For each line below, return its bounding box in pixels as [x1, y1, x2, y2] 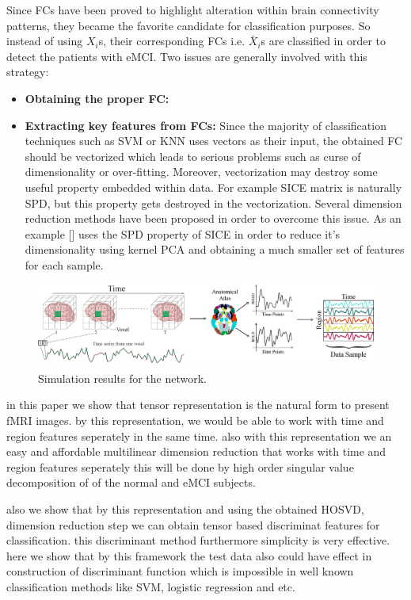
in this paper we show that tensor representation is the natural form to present [6, 396, 390, 413]
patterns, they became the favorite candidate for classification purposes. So [6, 17, 371, 33]
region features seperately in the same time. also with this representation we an [6, 427, 392, 444]
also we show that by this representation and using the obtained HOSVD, [6, 501, 364, 517]
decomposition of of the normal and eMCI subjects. [6, 474, 256, 491]
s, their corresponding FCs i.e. [98, 32, 245, 49]
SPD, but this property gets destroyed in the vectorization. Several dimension [25, 194, 402, 211]
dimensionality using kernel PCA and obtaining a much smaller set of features [25, 241, 405, 258]
